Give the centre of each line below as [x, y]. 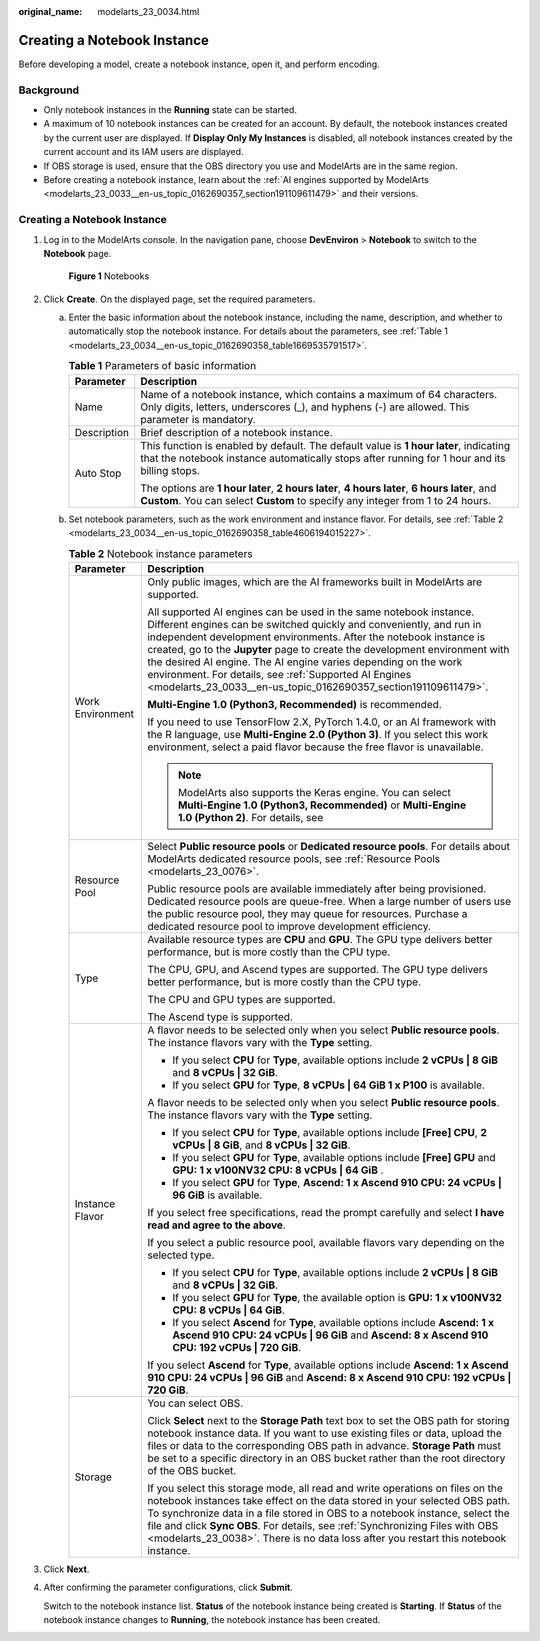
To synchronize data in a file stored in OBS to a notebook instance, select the [328, 1513]
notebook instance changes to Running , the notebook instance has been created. [212, 1619]
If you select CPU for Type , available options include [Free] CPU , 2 [329, 1132]
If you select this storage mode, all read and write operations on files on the [325, 1488]
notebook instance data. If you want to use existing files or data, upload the [324, 1433]
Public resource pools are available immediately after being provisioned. [316, 888]
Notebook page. [77, 253]
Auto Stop [98, 473]
